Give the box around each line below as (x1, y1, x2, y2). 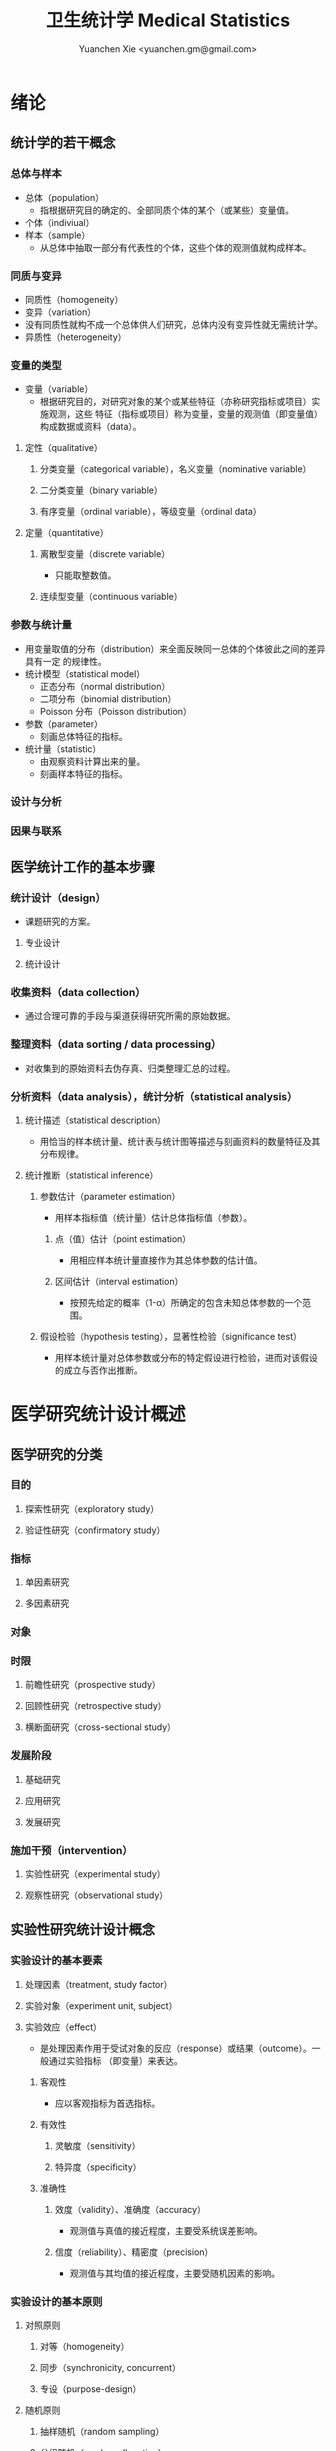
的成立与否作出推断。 (54, 1364, 143, 1376)
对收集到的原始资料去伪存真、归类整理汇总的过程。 (24, 1062, 236, 1074)
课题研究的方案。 (24, 916, 96, 928)
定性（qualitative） (24, 442, 103, 454)
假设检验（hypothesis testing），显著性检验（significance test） (39, 1330, 302, 1342)
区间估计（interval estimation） (54, 1275, 184, 1287)
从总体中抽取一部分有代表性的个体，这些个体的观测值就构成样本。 (39, 241, 312, 253)
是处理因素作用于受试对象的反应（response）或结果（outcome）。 (39, 2042, 312, 2054)
